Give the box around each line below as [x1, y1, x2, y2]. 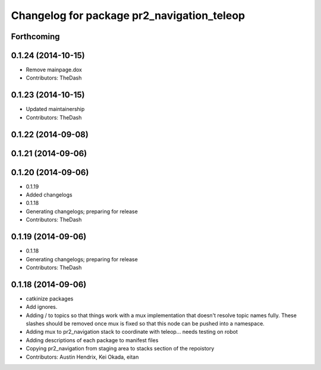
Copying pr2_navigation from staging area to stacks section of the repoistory [26, 345, 215, 352]
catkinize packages [26, 295, 74, 302]
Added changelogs [26, 191, 73, 198]
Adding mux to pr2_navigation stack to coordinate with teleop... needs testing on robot [26, 328, 238, 336]
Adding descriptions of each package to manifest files [26, 336, 159, 344]
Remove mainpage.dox [26, 66, 83, 74]
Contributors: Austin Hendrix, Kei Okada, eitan [26, 353, 139, 360]
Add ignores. [26, 303, 58, 311]
